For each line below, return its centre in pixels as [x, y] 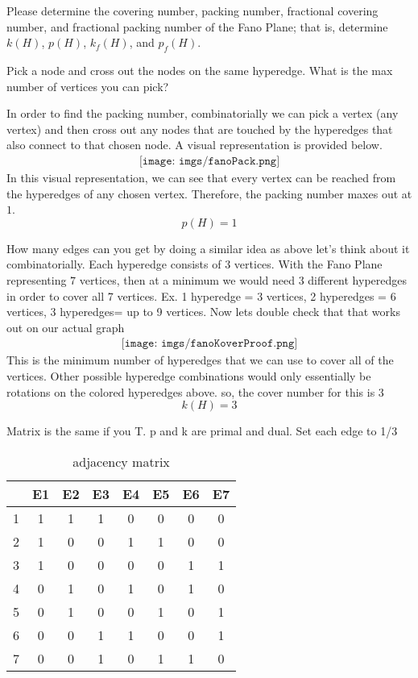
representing [37, 279]
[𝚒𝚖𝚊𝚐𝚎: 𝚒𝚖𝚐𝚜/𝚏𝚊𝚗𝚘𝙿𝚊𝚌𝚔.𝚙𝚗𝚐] [209, 161]
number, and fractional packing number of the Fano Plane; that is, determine [197, 26]
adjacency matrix [121, 461]
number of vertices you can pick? [88, 86]
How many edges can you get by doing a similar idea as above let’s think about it [208, 248]
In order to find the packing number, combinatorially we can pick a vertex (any [203, 113]
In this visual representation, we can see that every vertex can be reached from [201, 177]
